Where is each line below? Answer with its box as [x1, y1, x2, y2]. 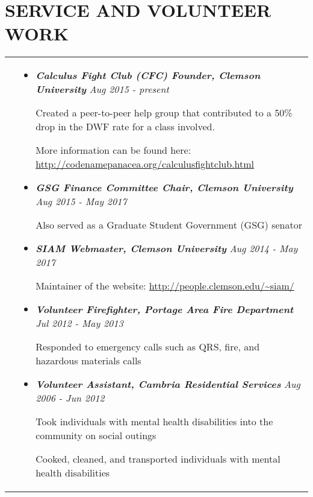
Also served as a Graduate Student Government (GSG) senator [36, 218, 302, 232]
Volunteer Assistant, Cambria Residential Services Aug [36, 377, 300, 391]
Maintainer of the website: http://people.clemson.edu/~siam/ [36, 279, 294, 293]
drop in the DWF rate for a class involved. [36, 119, 215, 134]
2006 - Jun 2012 [36, 391, 105, 405]
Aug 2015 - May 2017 [36, 194, 127, 209]
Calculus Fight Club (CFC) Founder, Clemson [36, 68, 261, 83]
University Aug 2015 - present [36, 82, 169, 97]
